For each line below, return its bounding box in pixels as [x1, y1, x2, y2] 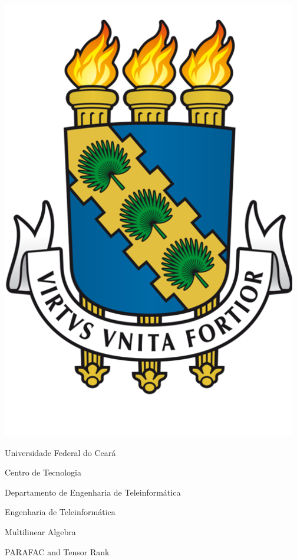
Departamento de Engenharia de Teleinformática [5, 486, 181, 498]
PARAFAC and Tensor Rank [5, 545, 110, 558]
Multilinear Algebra [5, 525, 76, 538]
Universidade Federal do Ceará [5, 446, 116, 458]
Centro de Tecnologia [5, 466, 81, 478]
